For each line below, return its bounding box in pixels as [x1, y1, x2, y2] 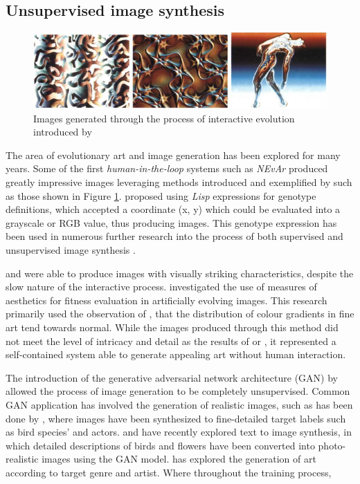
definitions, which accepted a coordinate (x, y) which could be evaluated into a [6, 202, 341, 216]
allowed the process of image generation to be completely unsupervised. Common [6, 384, 350, 398]
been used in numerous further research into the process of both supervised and [6, 229, 343, 243]
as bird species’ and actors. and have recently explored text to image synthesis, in [6, 425, 352, 439]
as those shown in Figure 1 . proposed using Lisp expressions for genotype [6, 188, 316, 203]
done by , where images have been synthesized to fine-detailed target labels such [6, 411, 346, 425]
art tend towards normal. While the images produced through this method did [6, 319, 339, 334]
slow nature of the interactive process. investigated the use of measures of [6, 279, 317, 294]
